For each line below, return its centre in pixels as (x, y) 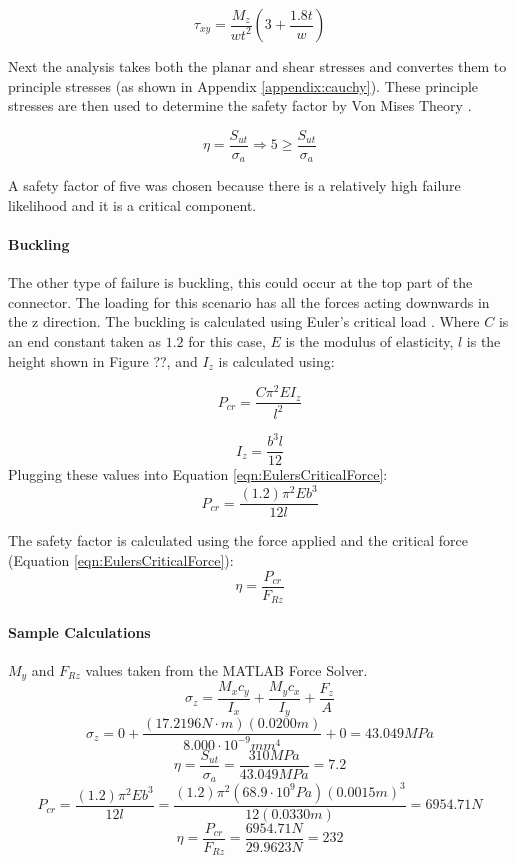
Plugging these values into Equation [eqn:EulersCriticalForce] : (198, 474)
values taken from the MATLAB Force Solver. (226, 669)
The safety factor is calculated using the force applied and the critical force (238, 540)
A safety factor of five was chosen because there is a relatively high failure (234, 185)
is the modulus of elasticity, (369, 341)
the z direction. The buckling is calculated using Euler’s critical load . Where (244, 321)
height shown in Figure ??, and (103, 360)
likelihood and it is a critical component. (132, 204)
